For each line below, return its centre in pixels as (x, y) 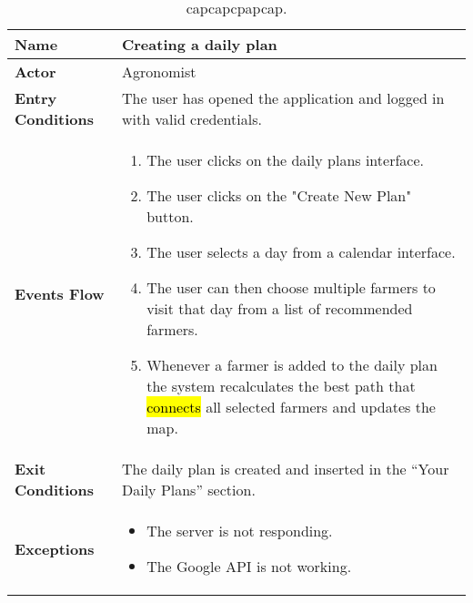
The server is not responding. (240, 531)
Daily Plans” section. (188, 490)
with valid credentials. (191, 119)
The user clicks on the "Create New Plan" (279, 195)
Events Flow (60, 294)
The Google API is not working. (249, 566)
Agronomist (159, 72)
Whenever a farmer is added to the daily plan (292, 365)
